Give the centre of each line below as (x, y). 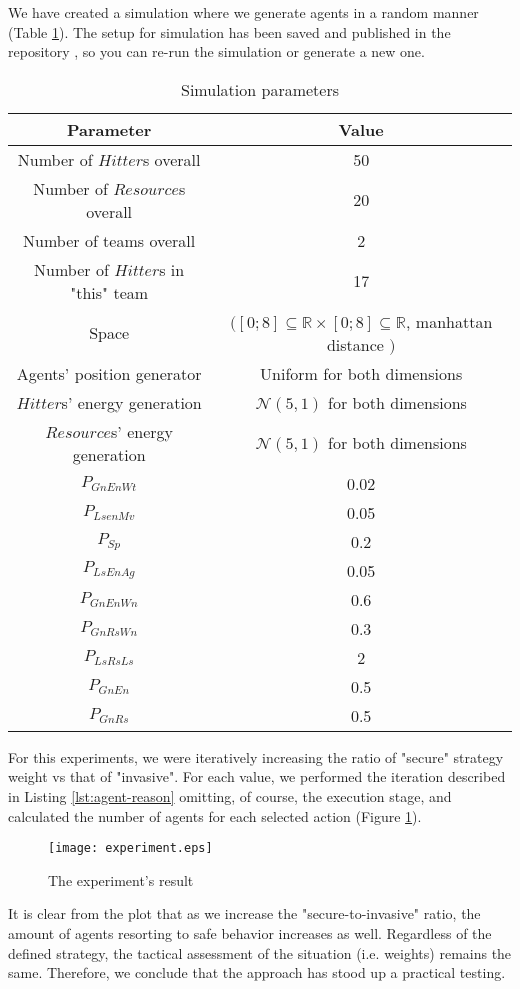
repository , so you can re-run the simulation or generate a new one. (216, 51)
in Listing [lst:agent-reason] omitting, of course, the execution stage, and (230, 795)
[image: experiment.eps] (130, 848)
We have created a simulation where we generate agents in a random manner (243, 12)
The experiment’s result (121, 879)
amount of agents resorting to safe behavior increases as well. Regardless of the (250, 933)
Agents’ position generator (109, 373)
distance (355, 344)
